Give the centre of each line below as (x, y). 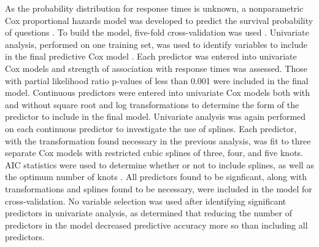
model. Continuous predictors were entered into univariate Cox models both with (158, 92)
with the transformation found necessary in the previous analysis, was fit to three (158, 140)
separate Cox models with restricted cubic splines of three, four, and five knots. (154, 153)
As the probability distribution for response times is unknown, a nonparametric (154, 8)
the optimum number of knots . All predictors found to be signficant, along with (156, 177)
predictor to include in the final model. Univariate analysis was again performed (156, 116)
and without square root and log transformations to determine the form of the (152, 104)
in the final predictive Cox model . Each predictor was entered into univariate (151, 56)
